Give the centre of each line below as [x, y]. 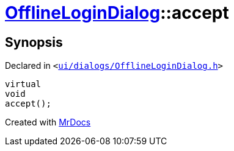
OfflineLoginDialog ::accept [117, 13]
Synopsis [34, 42]
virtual [23, 84]
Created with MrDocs [48, 122]
